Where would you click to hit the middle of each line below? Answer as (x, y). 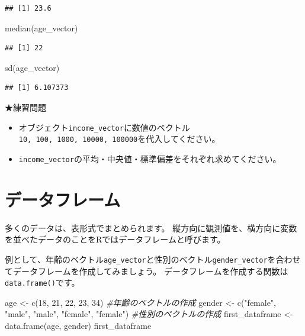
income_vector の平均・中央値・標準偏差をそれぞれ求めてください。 (150, 158)
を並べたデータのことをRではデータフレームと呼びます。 (115, 239)
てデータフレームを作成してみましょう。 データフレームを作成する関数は (147, 271)
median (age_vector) (41, 28)
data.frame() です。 (42, 282)
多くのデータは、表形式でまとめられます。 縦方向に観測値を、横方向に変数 (151, 227)
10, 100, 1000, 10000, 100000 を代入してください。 (119, 139)
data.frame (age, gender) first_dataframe (78, 325)
